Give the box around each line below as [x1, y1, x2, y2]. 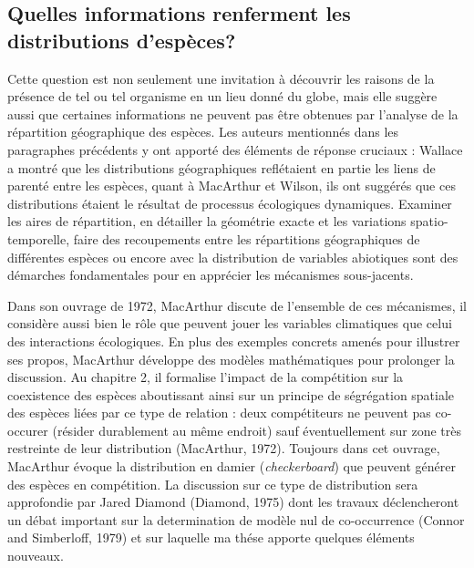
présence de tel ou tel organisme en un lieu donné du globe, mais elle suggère [7, 87, 438, 106]
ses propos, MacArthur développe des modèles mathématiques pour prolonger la [7, 349, 455, 368]
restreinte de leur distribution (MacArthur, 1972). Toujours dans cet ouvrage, [7, 439, 440, 458]
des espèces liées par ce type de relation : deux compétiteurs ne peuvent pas [7, 403, 431, 422]
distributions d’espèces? [7, 26, 236, 54]
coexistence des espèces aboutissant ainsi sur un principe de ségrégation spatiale [7, 385, 455, 404]
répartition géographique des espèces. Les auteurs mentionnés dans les [7, 122, 399, 141]
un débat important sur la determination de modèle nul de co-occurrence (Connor [7, 510, 465, 529]
